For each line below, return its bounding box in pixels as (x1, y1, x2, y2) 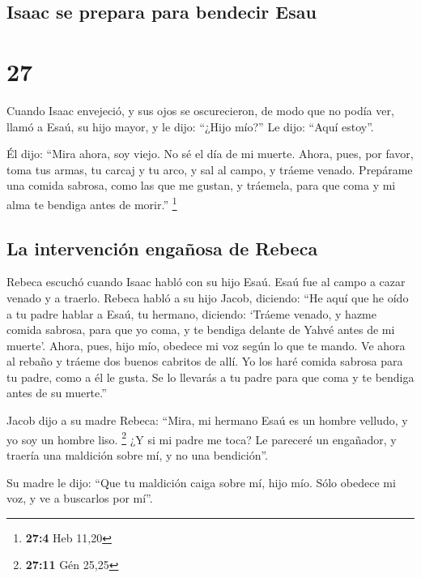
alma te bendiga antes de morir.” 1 (6, 193, 177, 212)
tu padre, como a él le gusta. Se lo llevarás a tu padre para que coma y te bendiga (6, 368, 415, 385)
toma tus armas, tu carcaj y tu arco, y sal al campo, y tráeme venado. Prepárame (6, 161, 413, 178)
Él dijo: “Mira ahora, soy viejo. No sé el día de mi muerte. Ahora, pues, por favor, (6, 145, 414, 162)
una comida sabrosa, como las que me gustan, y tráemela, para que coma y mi (6, 177, 396, 194)
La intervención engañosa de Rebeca (6, 235, 318, 260)
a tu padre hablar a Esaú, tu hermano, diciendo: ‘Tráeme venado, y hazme (6, 305, 377, 322)
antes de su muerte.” (6, 384, 107, 401)
